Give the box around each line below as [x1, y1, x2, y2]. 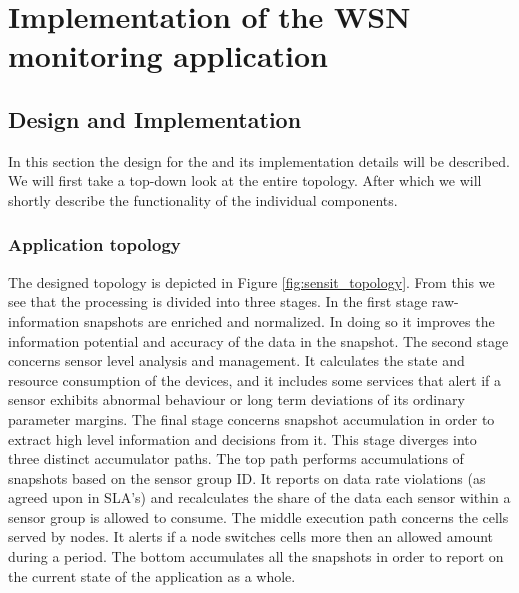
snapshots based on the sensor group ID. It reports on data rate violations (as [8, 467, 486, 488]
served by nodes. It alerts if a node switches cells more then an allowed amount [8, 526, 494, 547]
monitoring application [8, 35, 328, 76]
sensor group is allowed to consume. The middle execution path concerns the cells [8, 506, 509, 527]
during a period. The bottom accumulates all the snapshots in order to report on [8, 546, 504, 567]
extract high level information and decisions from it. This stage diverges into [8, 428, 477, 449]
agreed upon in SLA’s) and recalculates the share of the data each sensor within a [8, 487, 511, 508]
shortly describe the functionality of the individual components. [8, 189, 398, 210]
